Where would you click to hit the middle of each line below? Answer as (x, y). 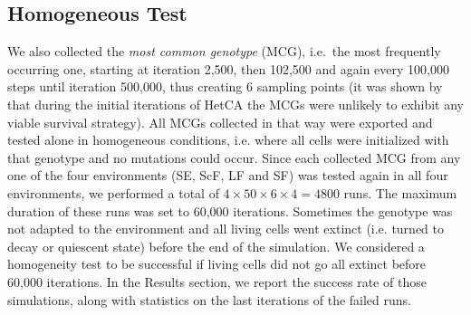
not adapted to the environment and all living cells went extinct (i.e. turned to (226, 229)
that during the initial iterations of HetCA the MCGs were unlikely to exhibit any (236, 104)
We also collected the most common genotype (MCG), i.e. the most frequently (224, 51)
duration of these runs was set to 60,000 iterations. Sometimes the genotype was (230, 210)
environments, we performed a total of (113, 192)
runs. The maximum (400, 192)
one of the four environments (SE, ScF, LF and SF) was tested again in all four (228, 175)
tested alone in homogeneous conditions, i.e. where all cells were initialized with (228, 140)
